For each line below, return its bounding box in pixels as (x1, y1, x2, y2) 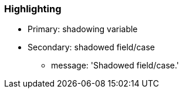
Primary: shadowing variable (28, 24, 138, 35)
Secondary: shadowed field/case (28, 42, 155, 53)
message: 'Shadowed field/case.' (51, 60, 179, 71)
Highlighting (4, 3, 62, 15)
